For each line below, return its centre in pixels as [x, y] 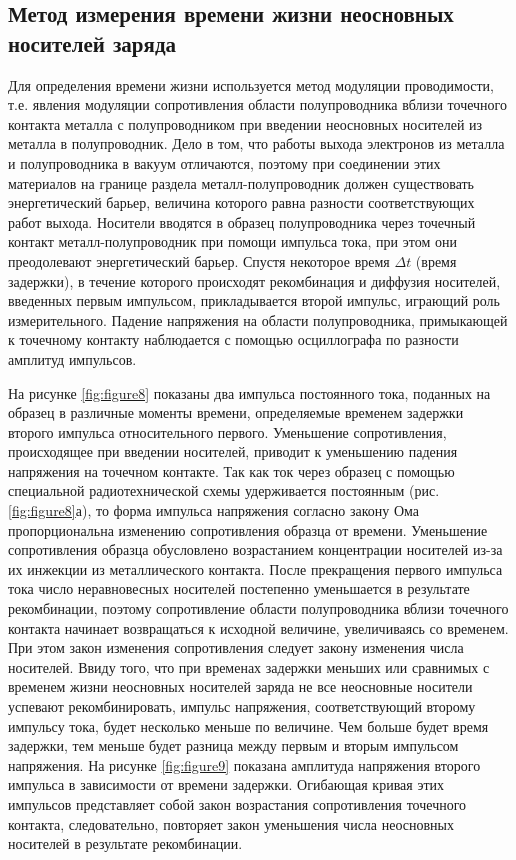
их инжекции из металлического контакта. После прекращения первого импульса [255, 568]
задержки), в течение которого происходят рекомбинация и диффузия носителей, [254, 280]
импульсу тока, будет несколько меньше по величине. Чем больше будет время [248, 725]
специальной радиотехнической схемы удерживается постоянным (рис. [224, 490]
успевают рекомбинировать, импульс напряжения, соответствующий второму [242, 706]
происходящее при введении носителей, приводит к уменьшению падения [233, 451]
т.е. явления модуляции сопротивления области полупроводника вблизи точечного [257, 104]
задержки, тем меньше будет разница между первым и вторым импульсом [233, 745]
